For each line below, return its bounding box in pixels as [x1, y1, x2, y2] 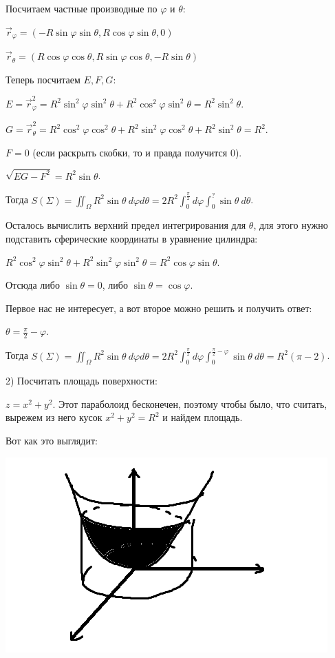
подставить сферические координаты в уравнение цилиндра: [6, 231, 258, 245]
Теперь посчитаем [6, 72, 80, 86]
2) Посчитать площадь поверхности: [6, 373, 158, 388]
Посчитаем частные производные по [6, 1, 158, 15]
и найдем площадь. [162, 410, 243, 424]
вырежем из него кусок [6, 410, 102, 424]
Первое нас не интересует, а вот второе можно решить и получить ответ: [6, 300, 312, 315]
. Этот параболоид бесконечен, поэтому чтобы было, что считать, [52, 396, 327, 411]
